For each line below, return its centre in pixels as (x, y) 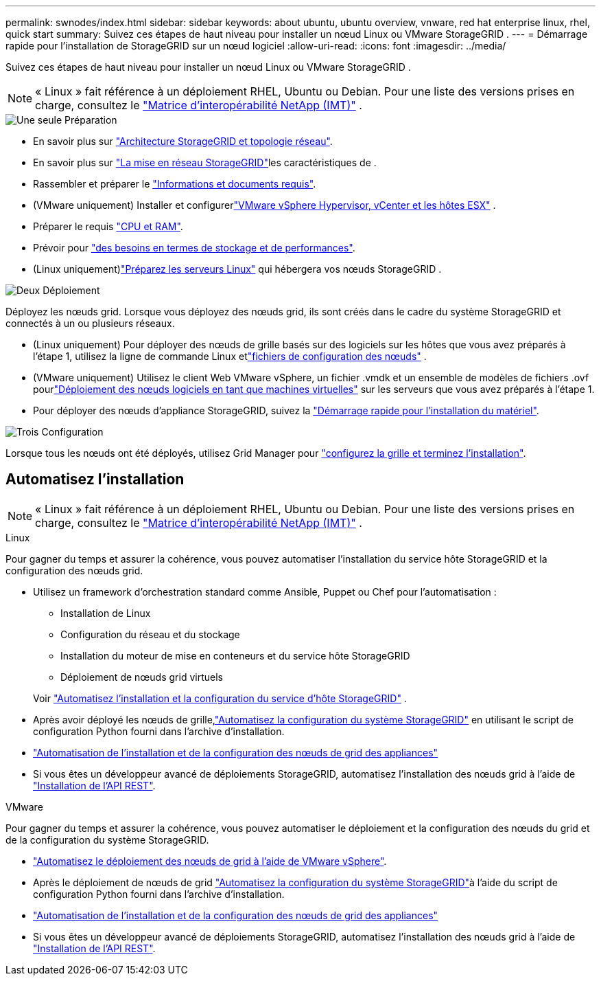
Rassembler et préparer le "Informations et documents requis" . (175, 184)
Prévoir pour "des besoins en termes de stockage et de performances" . (194, 248)
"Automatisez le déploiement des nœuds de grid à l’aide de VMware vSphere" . (210, 861)
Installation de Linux (106, 613)
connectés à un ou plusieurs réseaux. (90, 323)
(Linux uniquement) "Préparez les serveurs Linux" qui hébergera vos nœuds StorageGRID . (237, 269)
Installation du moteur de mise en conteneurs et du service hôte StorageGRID (235, 655)
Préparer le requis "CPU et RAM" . (108, 226)
